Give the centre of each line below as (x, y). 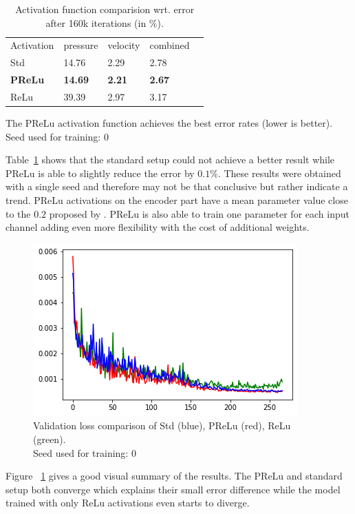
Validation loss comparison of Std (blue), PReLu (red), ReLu (162, 425)
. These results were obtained (279, 173)
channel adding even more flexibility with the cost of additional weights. (158, 227)
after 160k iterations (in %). (105, 22)
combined (170, 45)
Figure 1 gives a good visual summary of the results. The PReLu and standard (174, 476)
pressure (81, 45)
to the (18, 213)
